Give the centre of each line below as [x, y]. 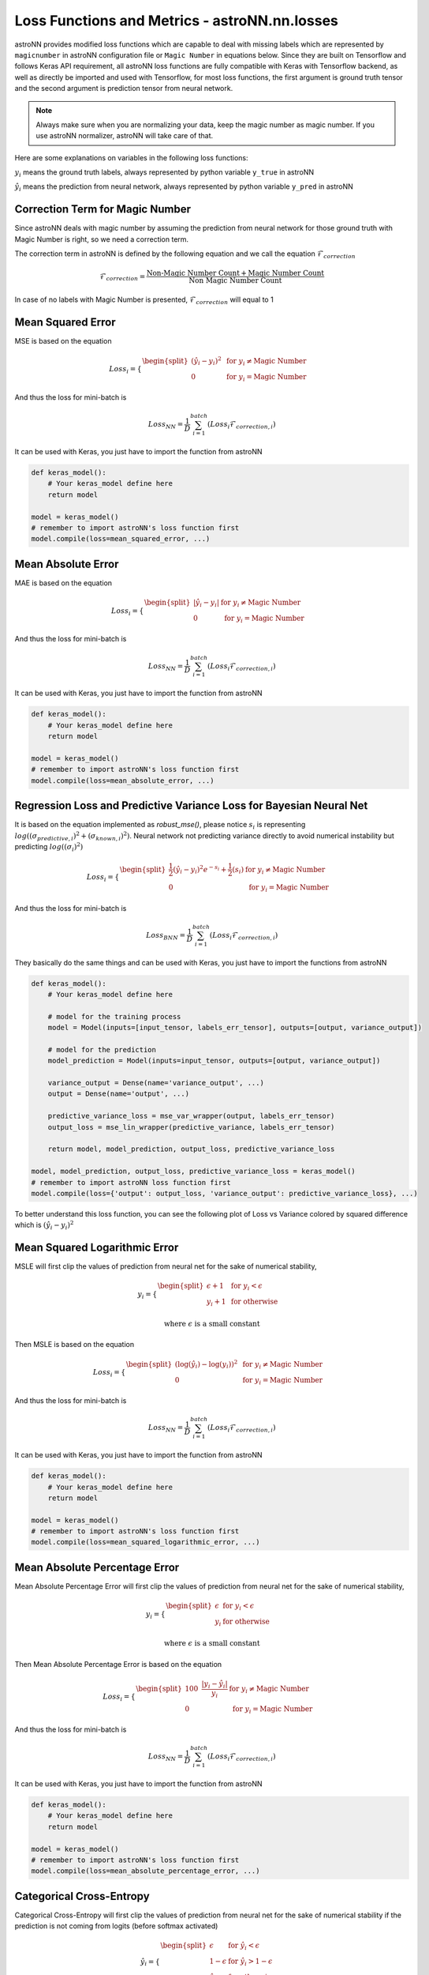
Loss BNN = [166, 936]
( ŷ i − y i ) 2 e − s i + [200, 870]
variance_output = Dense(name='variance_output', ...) [156, 1083]
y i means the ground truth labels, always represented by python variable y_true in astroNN [164, 173]
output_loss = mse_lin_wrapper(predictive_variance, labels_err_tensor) [191, 1127]
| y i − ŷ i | [214, 1685]
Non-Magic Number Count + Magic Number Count [235, 273]
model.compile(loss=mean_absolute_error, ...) [123, 781]
